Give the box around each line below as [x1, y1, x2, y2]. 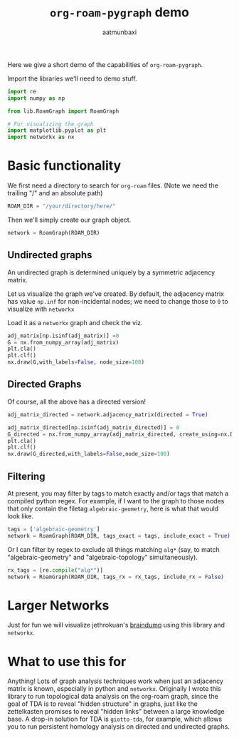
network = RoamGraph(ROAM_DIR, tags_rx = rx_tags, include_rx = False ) [7, 573, 224, 580]
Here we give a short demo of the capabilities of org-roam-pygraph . [7, 60, 203, 68]
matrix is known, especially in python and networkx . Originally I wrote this [7, 685, 222, 693]
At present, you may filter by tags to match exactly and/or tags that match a [7, 489, 229, 498]
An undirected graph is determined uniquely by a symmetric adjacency [7, 268, 216, 277]
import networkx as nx [7, 133, 75, 141]
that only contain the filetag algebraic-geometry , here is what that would [7, 504, 219, 513]
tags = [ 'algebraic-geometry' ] [7, 526, 100, 533]
